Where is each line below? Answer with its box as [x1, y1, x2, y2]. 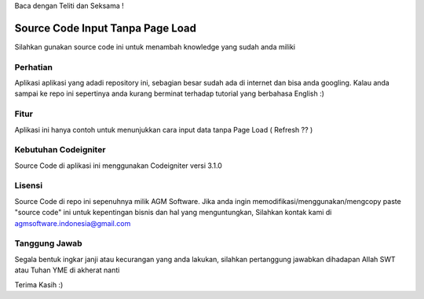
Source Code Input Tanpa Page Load [14, 21, 196, 35]
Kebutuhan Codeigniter [14, 144, 106, 155]
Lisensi [14, 180, 43, 191]
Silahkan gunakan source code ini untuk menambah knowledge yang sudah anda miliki [14, 42, 296, 51]
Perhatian [14, 61, 53, 72]
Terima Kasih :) [14, 279, 64, 290]
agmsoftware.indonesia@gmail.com [14, 218, 131, 228]
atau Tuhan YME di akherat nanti [14, 265, 120, 275]
